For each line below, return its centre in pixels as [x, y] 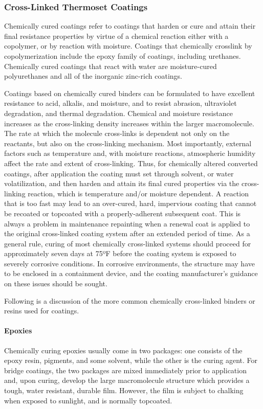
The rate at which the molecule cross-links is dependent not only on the [117, 133]
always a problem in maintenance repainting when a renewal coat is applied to [127, 223]
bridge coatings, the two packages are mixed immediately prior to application [125, 370]
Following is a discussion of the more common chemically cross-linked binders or [130, 300]
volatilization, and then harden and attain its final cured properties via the [122, 183]
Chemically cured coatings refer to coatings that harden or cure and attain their [130, 26]
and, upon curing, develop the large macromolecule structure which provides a [127, 380]
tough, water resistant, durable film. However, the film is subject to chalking [124, 390]
